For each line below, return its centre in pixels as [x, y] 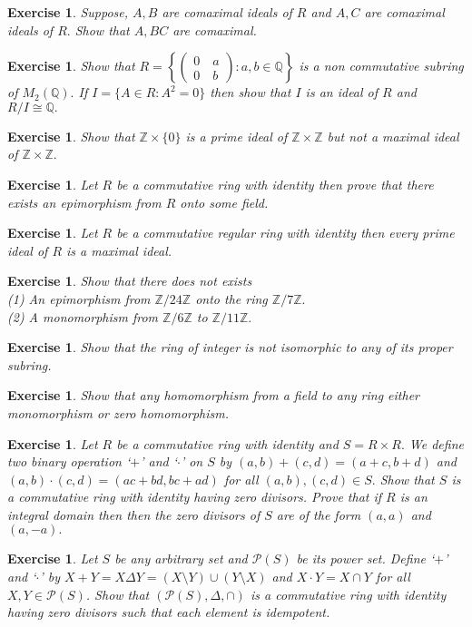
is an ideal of [342, 92]
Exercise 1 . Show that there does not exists [130, 281]
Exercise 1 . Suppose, [68, 12]
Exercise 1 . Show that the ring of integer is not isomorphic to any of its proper [230, 347]
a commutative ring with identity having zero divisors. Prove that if [195, 497]
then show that [251, 92]
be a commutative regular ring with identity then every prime [285, 233]
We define [436, 443]
